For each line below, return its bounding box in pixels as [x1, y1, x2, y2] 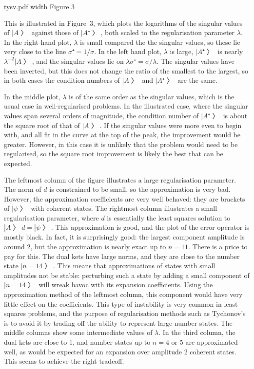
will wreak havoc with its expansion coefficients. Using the [39, 279, 213, 290]
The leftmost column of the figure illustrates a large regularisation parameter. [4, 174, 236, 184]
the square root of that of [4, 120, 80, 130]
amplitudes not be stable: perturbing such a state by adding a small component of [4, 270, 250, 280]
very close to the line [4, 46, 66, 56]
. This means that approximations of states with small [53, 260, 215, 271]
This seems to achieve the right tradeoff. [4, 356, 124, 366]
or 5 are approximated [171, 337, 238, 347]
